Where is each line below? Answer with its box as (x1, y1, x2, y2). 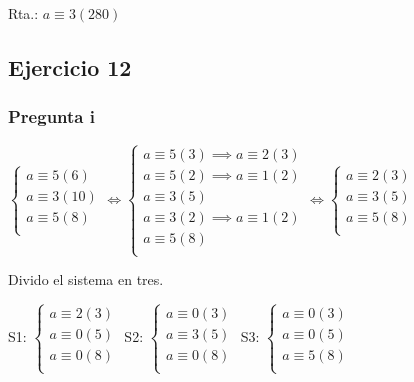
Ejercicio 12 (8, 51, 132, 82)
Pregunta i (8, 104, 95, 129)
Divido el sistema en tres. (8, 269, 164, 290)
